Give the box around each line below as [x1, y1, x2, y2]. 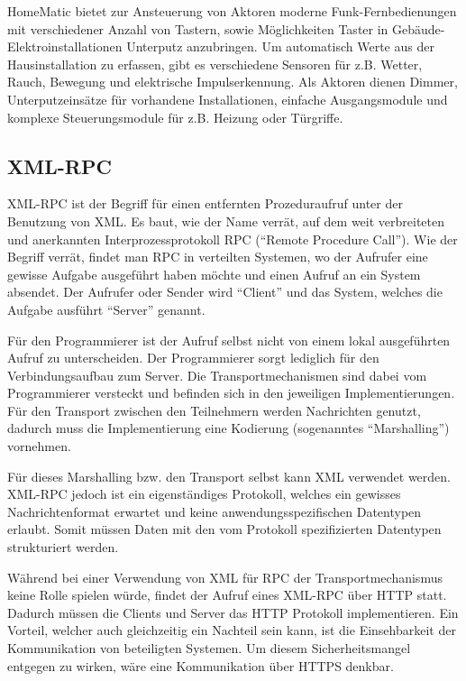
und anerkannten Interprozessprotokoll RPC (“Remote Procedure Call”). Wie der [7, 229, 458, 248]
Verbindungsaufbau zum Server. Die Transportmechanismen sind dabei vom [7, 365, 427, 384]
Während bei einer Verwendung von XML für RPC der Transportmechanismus [7, 567, 443, 586]
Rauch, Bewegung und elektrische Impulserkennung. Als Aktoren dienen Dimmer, [7, 72, 458, 91]
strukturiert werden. [7, 538, 119, 557]
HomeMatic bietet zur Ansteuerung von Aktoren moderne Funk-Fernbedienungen [7, 2, 457, 20]
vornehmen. [7, 437, 71, 456]
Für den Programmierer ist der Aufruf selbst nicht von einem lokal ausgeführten [7, 330, 451, 349]
